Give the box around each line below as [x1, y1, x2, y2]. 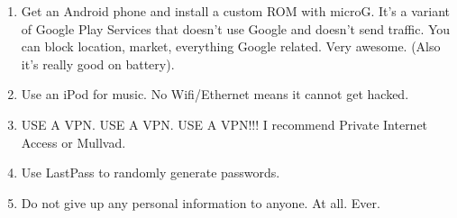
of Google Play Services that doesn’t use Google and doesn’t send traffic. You [21, 19, 451, 38]
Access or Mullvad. [21, 132, 126, 151]
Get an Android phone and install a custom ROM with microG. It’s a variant [21, 2, 450, 20]
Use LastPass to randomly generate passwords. [21, 163, 280, 182]
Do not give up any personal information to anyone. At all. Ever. [21, 193, 380, 212]
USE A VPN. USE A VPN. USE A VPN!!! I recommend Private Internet [21, 114, 428, 133]
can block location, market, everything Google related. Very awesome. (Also [21, 37, 441, 56]
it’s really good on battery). [21, 54, 175, 73]
